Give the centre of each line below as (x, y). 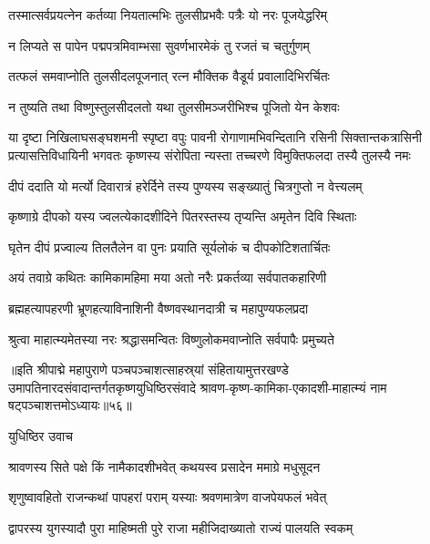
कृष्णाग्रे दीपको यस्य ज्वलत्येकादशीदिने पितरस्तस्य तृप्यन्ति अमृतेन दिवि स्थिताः (183, 216)
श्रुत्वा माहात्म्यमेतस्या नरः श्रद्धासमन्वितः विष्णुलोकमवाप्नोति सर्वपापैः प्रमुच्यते (171, 339)
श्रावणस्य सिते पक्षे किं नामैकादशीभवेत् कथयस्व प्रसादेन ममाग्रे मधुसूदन (164, 466)
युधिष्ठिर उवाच (41, 435)
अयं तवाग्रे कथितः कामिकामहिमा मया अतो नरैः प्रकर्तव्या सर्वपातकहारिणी (168, 277)
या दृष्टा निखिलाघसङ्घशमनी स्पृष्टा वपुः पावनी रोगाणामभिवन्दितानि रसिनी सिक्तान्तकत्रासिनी (215, 137)
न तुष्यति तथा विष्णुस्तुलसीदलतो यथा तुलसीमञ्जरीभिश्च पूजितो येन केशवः (174, 106)
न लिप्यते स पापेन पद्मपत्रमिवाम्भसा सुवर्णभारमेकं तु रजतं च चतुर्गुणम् (159, 45)
